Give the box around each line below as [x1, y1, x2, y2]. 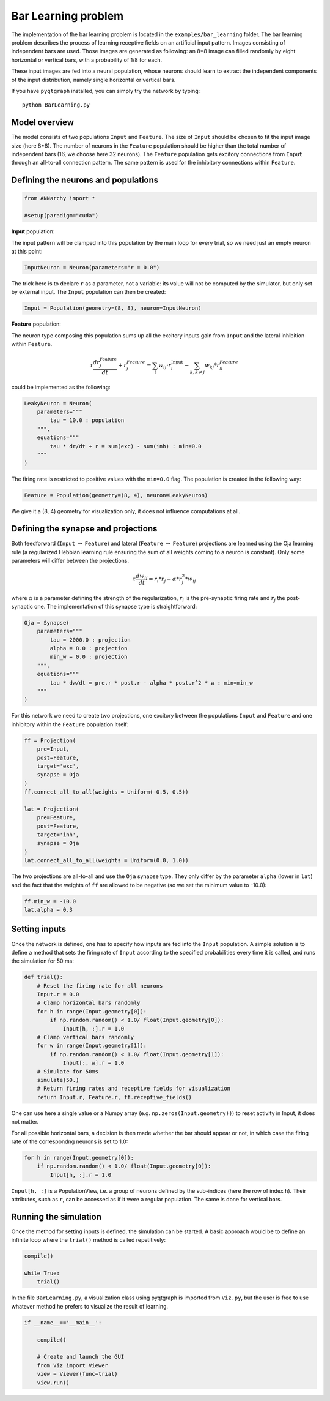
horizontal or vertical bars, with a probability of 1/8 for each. [11, 56, 162, 64]
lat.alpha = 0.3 [24, 906, 73, 913]
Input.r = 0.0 [37, 991, 79, 998]
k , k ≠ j [189, 369, 205, 375]
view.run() [37, 1379, 70, 1386]
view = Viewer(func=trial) [37, 1370, 119, 1378]
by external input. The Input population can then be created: [11, 288, 166, 296]
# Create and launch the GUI [37, 1353, 125, 1361]
